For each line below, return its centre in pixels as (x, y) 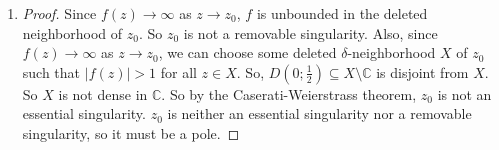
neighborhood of (72, 32)
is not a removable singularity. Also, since (310, 32)
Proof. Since (59, 13)
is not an (464, 93)
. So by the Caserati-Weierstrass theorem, (289, 93)
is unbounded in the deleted (342, 13)
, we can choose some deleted (247, 52)
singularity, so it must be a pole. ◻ (131, 132)
